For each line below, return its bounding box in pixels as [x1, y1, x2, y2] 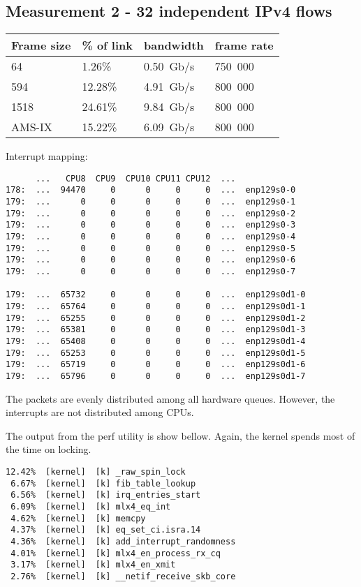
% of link [82, 37, 133, 54]
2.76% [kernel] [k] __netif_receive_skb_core [10, 571, 236, 581]
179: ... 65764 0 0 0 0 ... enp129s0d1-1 [6, 302, 306, 312]
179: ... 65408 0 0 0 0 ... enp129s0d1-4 [6, 336, 306, 346]
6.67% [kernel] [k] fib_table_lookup [10, 478, 196, 489]
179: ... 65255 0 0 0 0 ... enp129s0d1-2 [6, 313, 306, 323]
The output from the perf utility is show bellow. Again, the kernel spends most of [6, 428, 355, 443]
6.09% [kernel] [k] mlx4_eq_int [10, 501, 171, 512]
